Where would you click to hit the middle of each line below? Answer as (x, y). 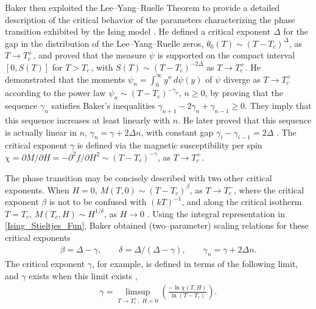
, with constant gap (177, 132)
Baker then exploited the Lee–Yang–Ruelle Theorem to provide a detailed (142, 7)
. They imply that (278, 106)
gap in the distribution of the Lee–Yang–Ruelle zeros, (104, 43)
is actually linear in (41, 132)
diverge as (242, 79)
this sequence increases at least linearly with (88, 120)
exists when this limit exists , (83, 276)
